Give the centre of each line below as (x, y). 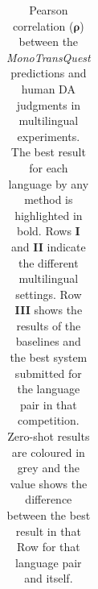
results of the (49, 325)
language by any (49, 183)
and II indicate (48, 246)
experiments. (49, 136)
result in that (48, 531)
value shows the (49, 483)
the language (49, 389)
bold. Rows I (48, 231)
